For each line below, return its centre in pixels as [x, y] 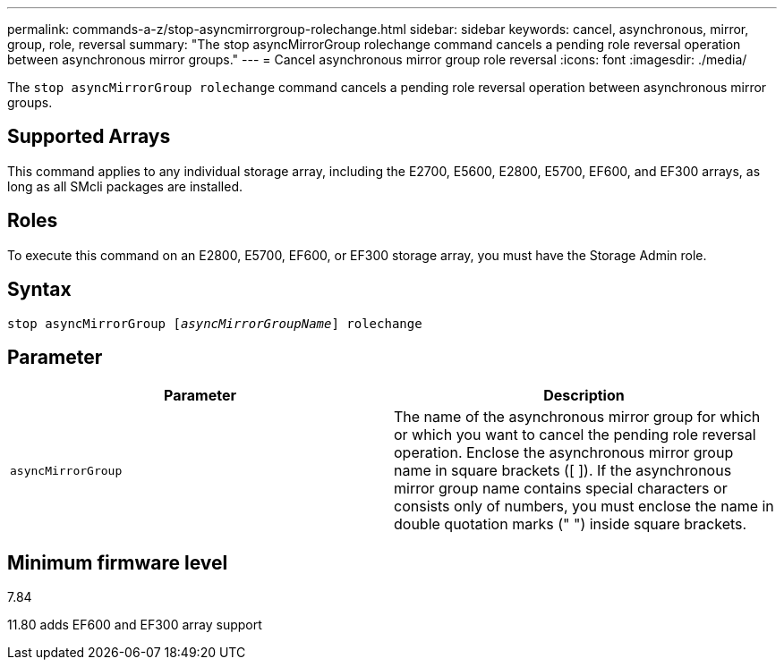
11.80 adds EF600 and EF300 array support [135, 625]
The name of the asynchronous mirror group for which [577, 417]
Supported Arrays [89, 137]
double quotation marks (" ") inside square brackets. [571, 524]
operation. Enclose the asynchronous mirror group [564, 453]
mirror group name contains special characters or [561, 489]
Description [584, 396]
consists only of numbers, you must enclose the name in [584, 507]
